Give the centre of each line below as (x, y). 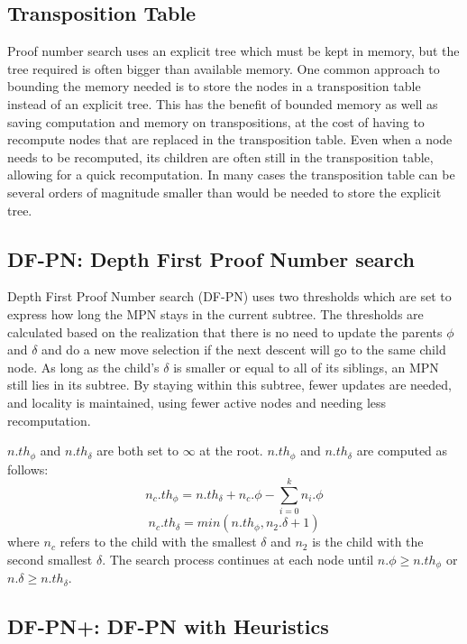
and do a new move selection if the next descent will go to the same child (244, 350)
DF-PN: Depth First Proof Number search (211, 258)
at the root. (231, 451)
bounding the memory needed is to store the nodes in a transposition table (214, 86)
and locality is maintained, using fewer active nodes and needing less (197, 402)
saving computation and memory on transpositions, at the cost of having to (216, 121)
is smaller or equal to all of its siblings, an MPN (306, 367)
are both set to (137, 451)
